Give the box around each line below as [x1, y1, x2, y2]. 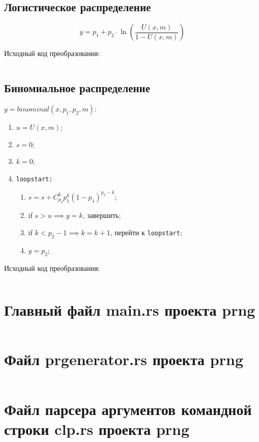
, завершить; [82, 210, 121, 220]
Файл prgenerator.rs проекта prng [4, 349, 243, 370]
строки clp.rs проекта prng [4, 418, 190, 439]
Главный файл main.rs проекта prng [4, 299, 255, 320]
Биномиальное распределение [4, 80, 151, 96]
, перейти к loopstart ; [110, 227, 182, 237]
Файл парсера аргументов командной [4, 398, 252, 419]
